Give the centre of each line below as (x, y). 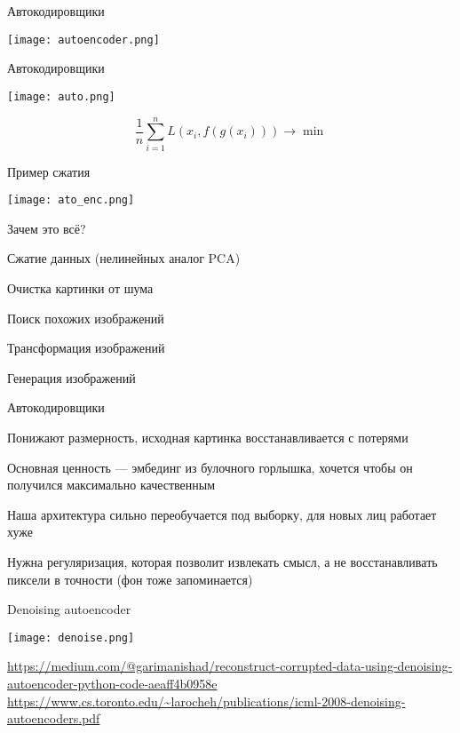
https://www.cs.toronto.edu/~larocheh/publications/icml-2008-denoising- (206, 701)
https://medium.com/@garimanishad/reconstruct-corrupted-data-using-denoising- (230, 666)
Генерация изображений (71, 377)
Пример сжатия (49, 171)
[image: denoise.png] (71, 637)
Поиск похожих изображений (86, 318)
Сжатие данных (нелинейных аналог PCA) (124, 258)
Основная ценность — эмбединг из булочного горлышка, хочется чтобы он (210, 467)
